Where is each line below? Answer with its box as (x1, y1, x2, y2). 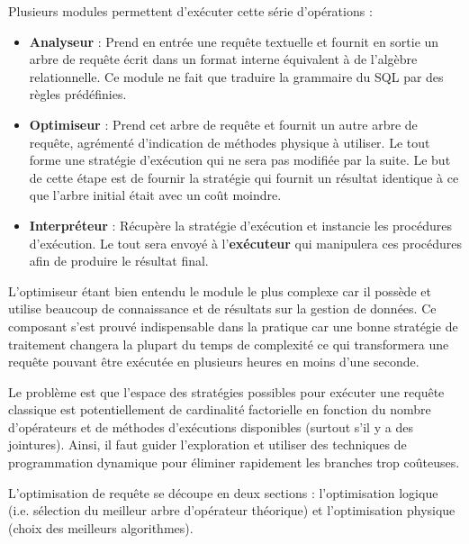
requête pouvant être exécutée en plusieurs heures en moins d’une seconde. (8, 352, 419, 371)
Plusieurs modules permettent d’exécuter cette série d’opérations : (8, 2, 373, 20)
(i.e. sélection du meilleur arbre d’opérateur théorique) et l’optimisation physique (8, 501, 455, 520)
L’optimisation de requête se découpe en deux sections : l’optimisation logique (8, 483, 438, 502)
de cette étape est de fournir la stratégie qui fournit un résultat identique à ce (29, 168, 459, 186)
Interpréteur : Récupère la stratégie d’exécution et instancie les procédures (29, 215, 452, 234)
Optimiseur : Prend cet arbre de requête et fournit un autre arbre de (29, 114, 418, 133)
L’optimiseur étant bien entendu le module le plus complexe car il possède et (8, 281, 431, 300)
